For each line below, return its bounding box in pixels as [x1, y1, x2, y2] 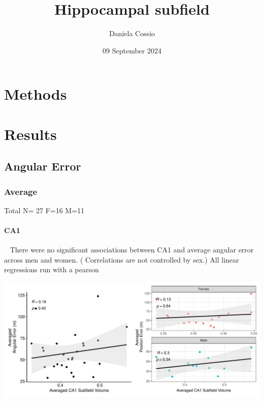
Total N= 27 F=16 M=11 [4, 205, 85, 215]
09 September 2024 [103, 45, 161, 55]
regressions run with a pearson [4, 264, 99, 275]
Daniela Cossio [109, 28, 155, 39]
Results [4, 123, 57, 144]
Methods [4, 83, 67, 104]
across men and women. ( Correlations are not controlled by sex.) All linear [4, 254, 239, 265]
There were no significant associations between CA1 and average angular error [10, 244, 254, 255]
